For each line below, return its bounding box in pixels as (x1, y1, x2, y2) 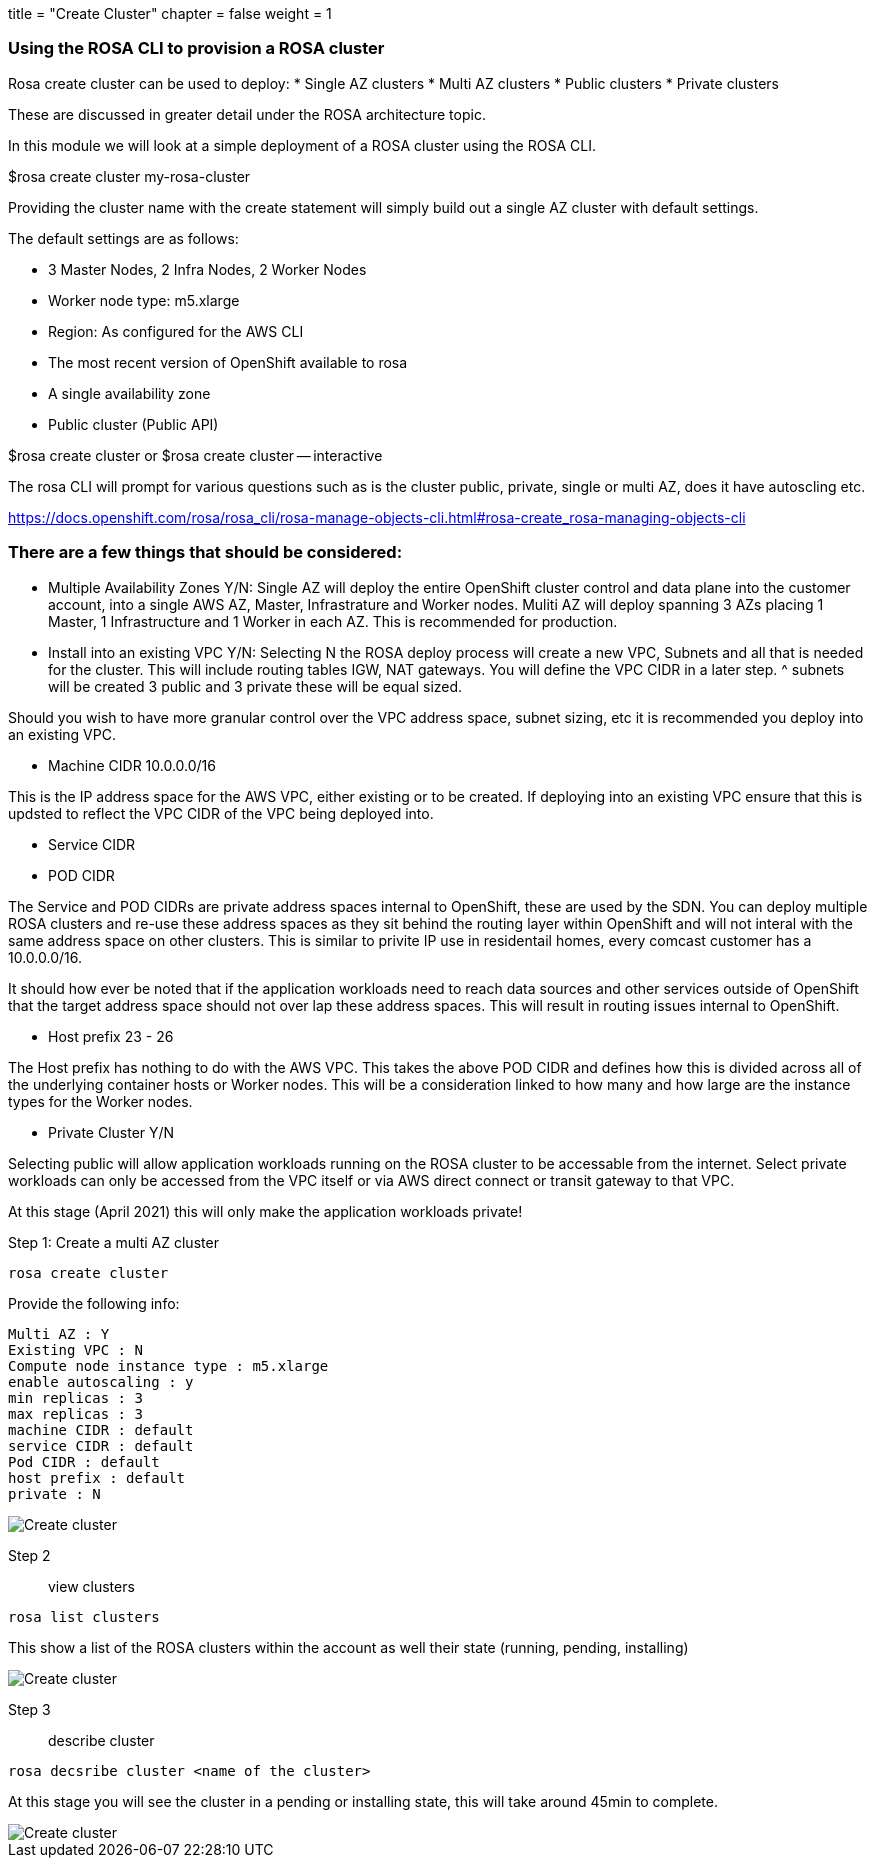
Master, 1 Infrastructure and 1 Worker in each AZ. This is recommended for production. (48, 612, 618, 630)
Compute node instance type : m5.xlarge (8, 1357, 329, 1374)
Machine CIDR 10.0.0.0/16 (48, 756, 216, 774)
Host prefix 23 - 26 (48, 1027, 174, 1045)
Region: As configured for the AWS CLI (48, 322, 304, 340)
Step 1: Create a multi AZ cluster (8, 1233, 219, 1251)
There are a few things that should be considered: (8, 542, 403, 563)
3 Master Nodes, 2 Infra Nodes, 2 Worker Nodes (48, 260, 367, 278)
